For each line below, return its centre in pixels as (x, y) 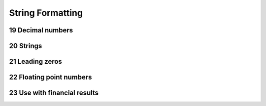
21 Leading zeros (36, 62)
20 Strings (26, 46)
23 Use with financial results (54, 93)
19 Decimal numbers (41, 30)
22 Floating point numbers (50, 77)
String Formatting (46, 13)
